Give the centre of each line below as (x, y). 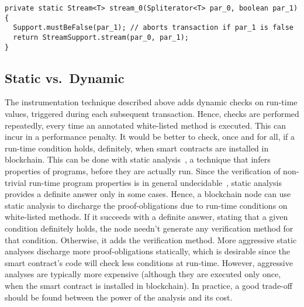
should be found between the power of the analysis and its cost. (119, 297)
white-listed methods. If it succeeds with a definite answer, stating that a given (146, 217)
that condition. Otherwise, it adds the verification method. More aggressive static (151, 239)
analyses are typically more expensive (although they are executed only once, (143, 274)
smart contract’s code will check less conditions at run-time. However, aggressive (149, 262)
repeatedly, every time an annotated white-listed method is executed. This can (145, 125)
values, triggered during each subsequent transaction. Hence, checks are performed (152, 114)
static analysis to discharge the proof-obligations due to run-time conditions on (146, 205)
